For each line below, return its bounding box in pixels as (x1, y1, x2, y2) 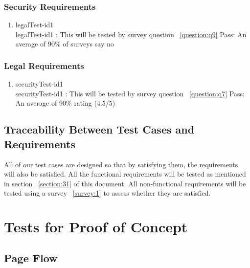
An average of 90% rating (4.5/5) (15, 98, 115, 108)
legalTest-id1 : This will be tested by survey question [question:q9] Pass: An (15, 29, 247, 39)
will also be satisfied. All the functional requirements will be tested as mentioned (4, 169, 246, 179)
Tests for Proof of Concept (4, 217, 188, 237)
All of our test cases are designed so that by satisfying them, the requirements (4, 159, 238, 169)
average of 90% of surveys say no (15, 39, 114, 49)
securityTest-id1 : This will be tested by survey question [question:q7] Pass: (15, 88, 245, 98)
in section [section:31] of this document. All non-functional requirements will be (4, 178, 246, 188)
